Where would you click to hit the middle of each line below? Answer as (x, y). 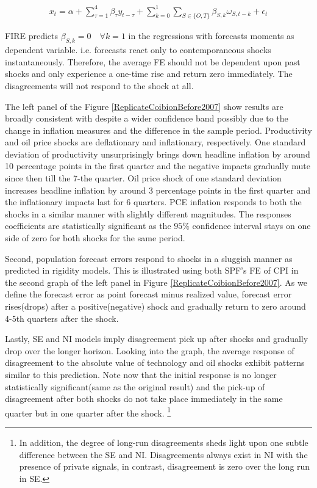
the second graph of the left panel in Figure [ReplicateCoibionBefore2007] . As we (156, 282)
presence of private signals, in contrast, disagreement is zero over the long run (165, 466)
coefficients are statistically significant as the (88, 226)
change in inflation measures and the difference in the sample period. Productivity (158, 130)
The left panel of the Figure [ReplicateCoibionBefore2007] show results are (144, 106)
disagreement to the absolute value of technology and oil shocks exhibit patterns (155, 362)
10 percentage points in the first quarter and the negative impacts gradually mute (158, 166)
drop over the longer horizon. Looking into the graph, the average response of (150, 350)
